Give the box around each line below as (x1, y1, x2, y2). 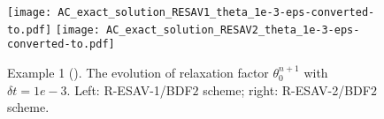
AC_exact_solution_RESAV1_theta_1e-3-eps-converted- (58, 6, 375, 19)
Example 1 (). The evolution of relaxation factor (7, 63, 269, 81)
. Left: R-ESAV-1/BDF (66, 80, 193, 99)
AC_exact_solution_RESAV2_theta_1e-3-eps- (106, 23, 360, 36)
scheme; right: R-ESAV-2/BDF (203, 80, 371, 99)
